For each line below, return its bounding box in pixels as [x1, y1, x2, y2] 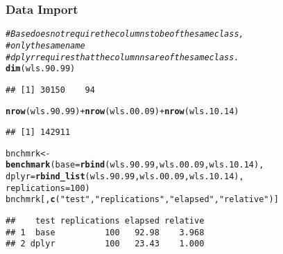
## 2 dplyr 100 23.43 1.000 [6, 239, 205, 249]
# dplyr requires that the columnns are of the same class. [6, 52, 239, 62]
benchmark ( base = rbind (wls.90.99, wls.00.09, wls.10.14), [6, 160, 264, 170]
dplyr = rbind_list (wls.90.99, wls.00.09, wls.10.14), [6, 172, 244, 182]
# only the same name [6, 40, 85, 51]
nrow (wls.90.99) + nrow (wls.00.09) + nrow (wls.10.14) [6, 106, 239, 116]
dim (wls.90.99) [6, 64, 76, 74]
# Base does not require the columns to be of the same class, [6, 29, 244, 39]
